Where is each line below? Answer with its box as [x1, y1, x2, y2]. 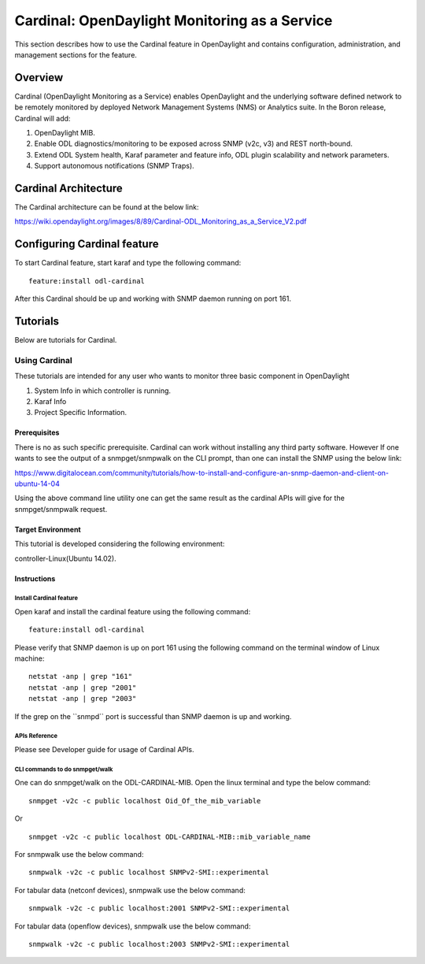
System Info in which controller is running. [34, 386, 172, 395]
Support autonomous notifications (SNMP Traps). [34, 161, 194, 171]
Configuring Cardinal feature [14, 237, 159, 251]
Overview [14, 71, 64, 84]
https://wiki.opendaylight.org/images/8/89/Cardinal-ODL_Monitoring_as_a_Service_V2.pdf [14, 217, 307, 226]
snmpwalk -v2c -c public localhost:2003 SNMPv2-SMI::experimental [28, 940, 290, 948]
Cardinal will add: [14, 113, 71, 123]
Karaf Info [34, 397, 67, 406]
